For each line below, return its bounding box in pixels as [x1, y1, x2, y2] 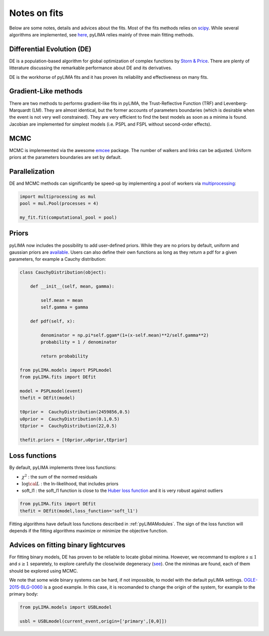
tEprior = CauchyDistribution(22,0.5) [19, 423, 117, 429]
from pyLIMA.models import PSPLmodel [19, 367, 112, 373]
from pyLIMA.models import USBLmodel [19, 604, 112, 610]
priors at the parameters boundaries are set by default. [9, 155, 122, 160]
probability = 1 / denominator [40, 339, 117, 345]
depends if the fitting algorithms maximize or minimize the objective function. [9, 528, 168, 534]
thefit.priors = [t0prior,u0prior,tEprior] [19, 437, 128, 443]
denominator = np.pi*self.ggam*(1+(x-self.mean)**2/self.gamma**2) [40, 332, 209, 338]
